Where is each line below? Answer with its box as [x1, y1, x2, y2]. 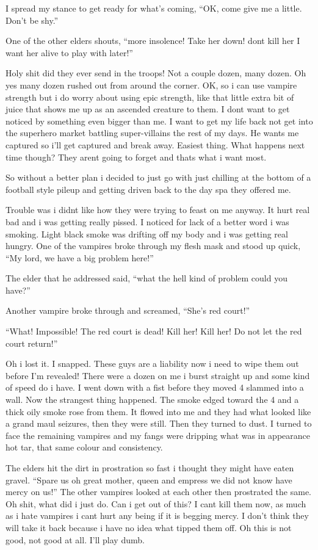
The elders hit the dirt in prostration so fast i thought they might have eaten [5, 461, 294, 474]
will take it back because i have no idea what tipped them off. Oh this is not [5, 521, 292, 534]
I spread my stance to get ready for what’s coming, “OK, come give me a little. [5, 2, 302, 14]
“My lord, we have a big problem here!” [5, 251, 154, 264]
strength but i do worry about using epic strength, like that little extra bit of [5, 90, 294, 103]
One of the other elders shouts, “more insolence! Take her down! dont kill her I [5, 34, 300, 47]
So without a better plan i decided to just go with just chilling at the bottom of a [5, 171, 311, 184]
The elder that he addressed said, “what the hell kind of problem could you [5, 272, 287, 284]
